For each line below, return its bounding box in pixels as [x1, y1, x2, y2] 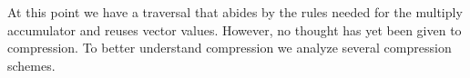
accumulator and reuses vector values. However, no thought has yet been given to [7, 20, 462, 39]
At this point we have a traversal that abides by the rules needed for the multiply [7, 3, 463, 21]
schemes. [7, 55, 56, 74]
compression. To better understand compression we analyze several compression [7, 38, 452, 57]
